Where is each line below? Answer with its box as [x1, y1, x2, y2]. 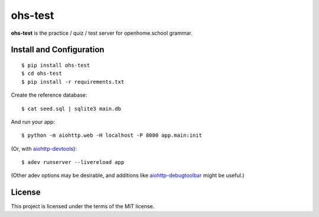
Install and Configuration [11, 45, 105, 55]
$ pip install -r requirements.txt [21, 78, 125, 85]
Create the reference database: [11, 91, 87, 98]
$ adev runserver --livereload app [21, 159, 125, 166]
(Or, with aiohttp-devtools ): [11, 145, 77, 152]
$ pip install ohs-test [21, 62, 90, 68]
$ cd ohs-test [21, 70, 62, 77]
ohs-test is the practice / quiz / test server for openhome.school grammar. [11, 29, 193, 37]
